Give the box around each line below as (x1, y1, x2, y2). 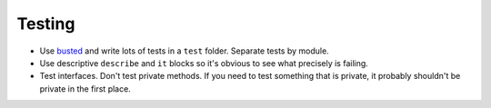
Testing (16, 14, 75, 34)
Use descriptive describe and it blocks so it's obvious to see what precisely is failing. (39, 57, 368, 68)
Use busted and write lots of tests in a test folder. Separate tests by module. (39, 45, 329, 56)
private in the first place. (39, 83, 131, 94)
